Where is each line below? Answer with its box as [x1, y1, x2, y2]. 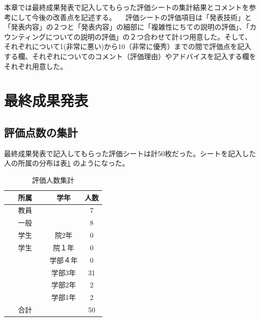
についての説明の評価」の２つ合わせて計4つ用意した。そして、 [46, 31, 252, 42]
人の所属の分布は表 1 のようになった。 [4, 158, 129, 168]
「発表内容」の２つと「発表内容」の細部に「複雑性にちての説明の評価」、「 [4, 22, 249, 32]
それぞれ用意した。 [4, 61, 67, 71]
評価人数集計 [32, 174, 74, 185]
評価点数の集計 [4, 124, 78, 140]
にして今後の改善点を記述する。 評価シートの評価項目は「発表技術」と [11, 12, 252, 22]
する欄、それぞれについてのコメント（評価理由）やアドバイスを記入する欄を [4, 51, 256, 61]
